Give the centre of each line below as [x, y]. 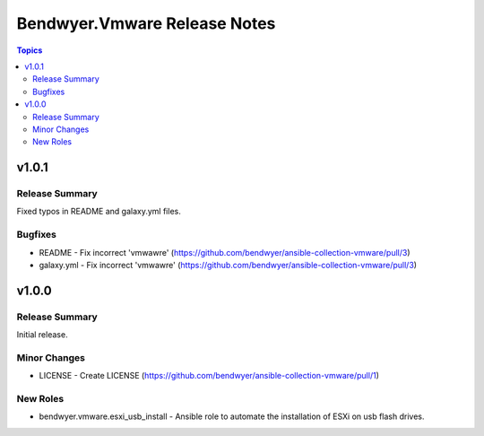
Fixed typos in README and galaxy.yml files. [99, 212]
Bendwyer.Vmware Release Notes [146, 23]
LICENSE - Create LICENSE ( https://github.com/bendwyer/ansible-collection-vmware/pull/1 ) [209, 376]
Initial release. [42, 335]
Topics [30, 50]
